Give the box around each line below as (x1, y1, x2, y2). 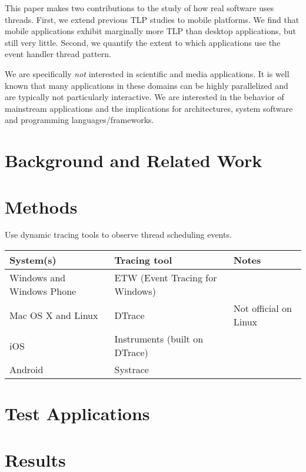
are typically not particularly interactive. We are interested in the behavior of (5, 91, 284, 103)
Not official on (233, 301, 292, 315)
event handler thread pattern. (5, 48, 111, 60)
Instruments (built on (114, 332, 204, 346)
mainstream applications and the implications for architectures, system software (5, 102, 293, 114)
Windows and (9, 271, 66, 285)
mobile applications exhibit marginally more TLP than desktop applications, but (5, 25, 297, 37)
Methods (5, 194, 78, 218)
